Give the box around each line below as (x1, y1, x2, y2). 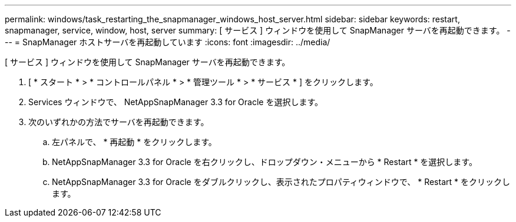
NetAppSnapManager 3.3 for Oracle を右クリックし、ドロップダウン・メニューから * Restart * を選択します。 (52, 157, 477, 167)
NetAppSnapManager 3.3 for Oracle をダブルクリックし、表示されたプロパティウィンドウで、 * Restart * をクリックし (52, 177, 510, 187)
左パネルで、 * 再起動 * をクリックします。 (52, 137, 217, 147)
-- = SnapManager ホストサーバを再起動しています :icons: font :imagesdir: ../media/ (5, 37, 330, 47)
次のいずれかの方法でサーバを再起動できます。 (28, 117, 209, 127)
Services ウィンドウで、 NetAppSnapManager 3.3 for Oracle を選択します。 (28, 97, 323, 107)
